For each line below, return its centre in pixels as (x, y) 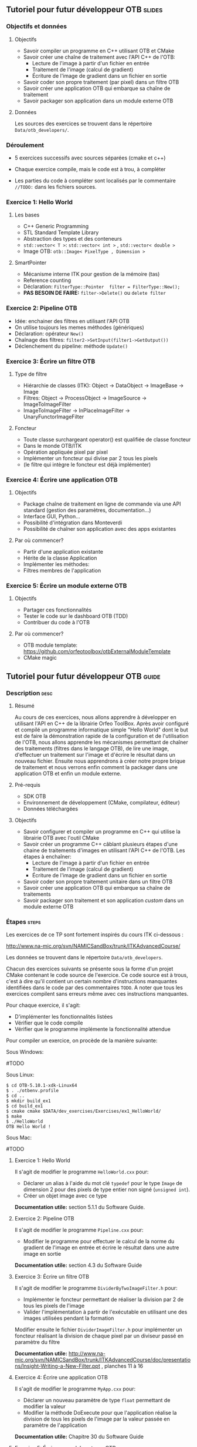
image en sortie (42, 1254)
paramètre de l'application (55, 1425)
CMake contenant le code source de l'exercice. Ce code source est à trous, (97, 975)
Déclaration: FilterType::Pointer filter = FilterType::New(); (102, 287)
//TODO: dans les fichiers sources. (55, 187)
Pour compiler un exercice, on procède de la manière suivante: (82, 1040)
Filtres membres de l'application (62, 571)
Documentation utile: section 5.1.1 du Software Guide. (80, 1207)
